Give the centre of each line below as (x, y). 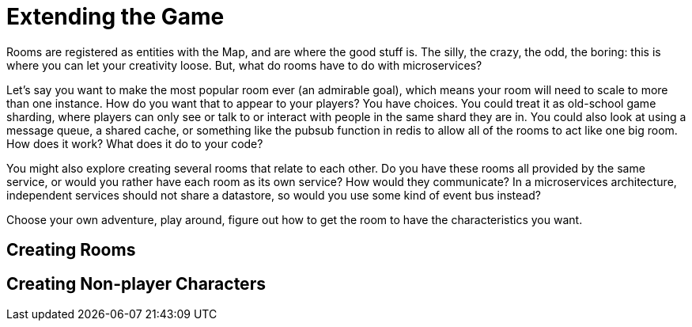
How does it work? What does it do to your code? (135, 143)
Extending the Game (115, 17)
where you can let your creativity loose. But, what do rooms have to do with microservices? (244, 65)
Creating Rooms (71, 250)
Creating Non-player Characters (136, 283)
